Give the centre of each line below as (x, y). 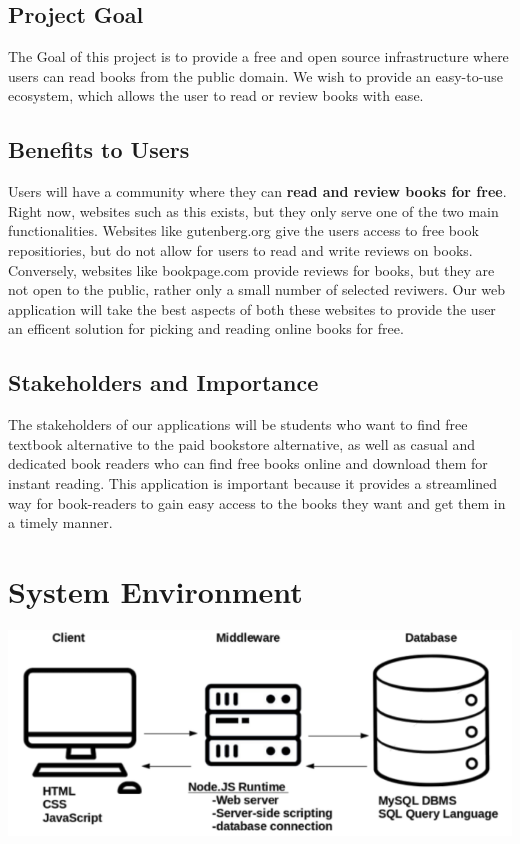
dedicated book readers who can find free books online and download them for (248, 463)
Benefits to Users (99, 149)
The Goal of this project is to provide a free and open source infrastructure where (258, 56)
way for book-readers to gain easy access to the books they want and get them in (257, 502)
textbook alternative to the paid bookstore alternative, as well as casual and (242, 443)
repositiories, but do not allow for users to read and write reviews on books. (240, 249)
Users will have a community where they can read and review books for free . (257, 191)
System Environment (155, 590)
